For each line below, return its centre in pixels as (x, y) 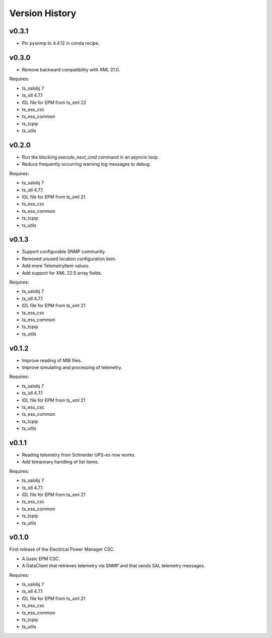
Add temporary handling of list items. (60, 462)
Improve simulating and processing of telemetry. (72, 367)
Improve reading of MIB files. (52, 360)
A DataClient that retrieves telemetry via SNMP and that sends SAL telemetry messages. (114, 566)
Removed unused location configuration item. (69, 259)
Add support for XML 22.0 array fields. (62, 273)
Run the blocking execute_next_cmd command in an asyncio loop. (90, 157)
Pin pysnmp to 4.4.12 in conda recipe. (61, 43)
